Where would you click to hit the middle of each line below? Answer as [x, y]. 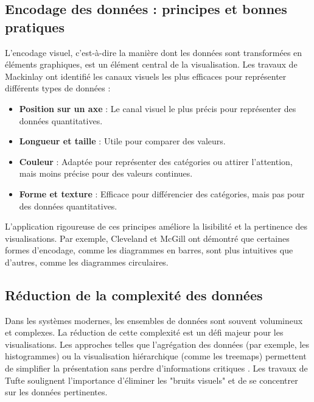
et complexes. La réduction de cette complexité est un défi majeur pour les [144, 332]
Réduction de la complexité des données [134, 294]
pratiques [35, 26]
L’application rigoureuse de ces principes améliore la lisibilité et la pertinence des [156, 226]
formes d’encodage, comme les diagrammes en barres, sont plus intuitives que [149, 250]
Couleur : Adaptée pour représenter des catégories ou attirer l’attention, [156, 161]
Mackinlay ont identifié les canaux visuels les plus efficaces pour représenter [146, 76]
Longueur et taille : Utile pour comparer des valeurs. [122, 141]
